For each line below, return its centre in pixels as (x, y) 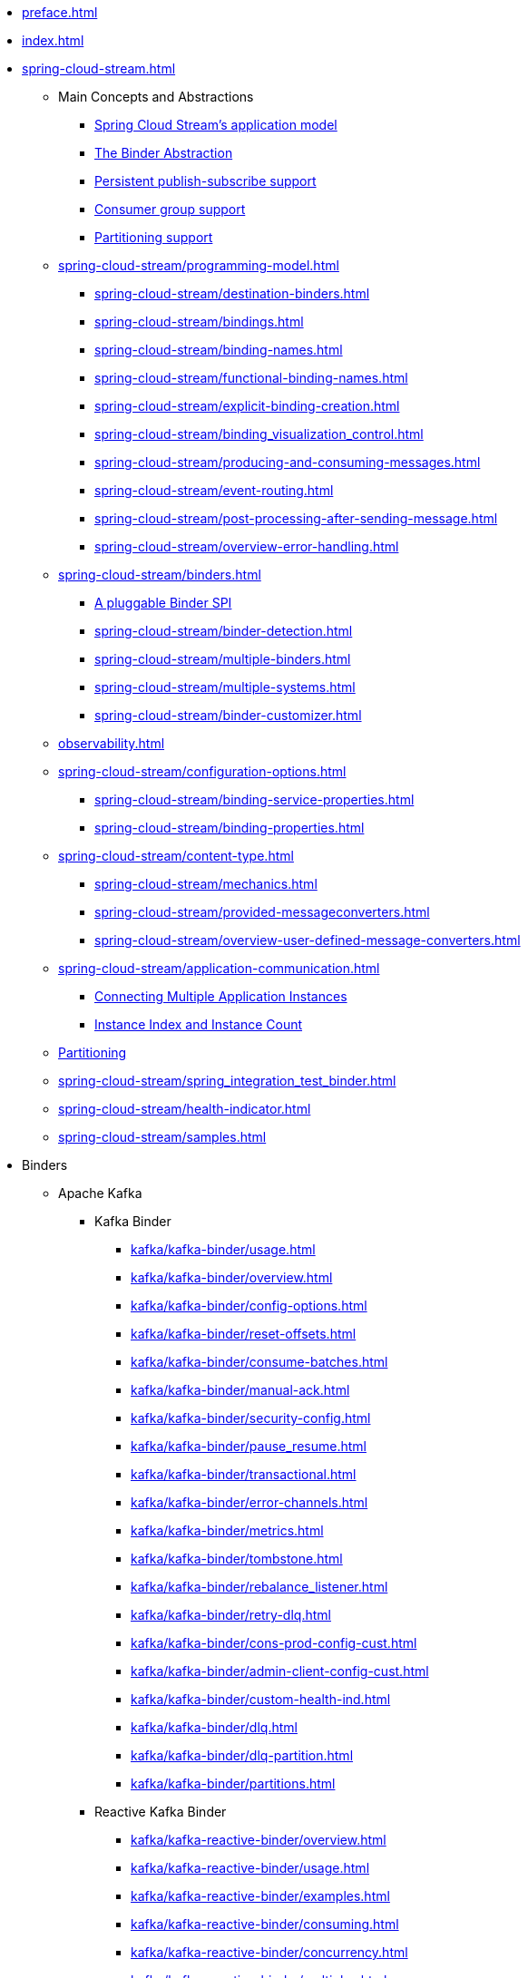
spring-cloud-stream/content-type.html (176, 856)
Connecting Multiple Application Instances (221, 996)
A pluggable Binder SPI (163, 603)
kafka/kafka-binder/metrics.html (227, 1530)
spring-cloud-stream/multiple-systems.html (225, 687)
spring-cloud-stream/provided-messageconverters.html (262, 912)
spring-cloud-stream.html (99, 68)
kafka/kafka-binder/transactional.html (244, 1474)
